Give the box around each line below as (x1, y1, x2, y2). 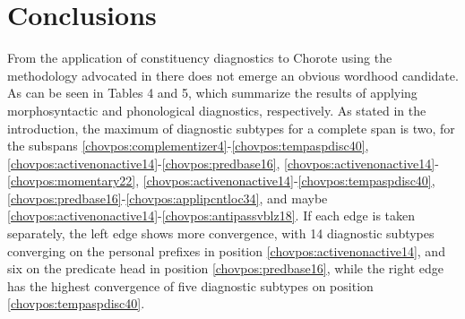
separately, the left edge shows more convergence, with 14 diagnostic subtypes (7, 224, 435, 243)
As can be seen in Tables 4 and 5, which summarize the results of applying (7, 83, 418, 102)
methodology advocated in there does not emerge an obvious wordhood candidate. (7, 65, 459, 84)
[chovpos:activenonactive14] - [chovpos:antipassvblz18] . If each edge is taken (7, 206, 416, 225)
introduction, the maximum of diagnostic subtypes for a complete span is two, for (7, 118, 455, 137)
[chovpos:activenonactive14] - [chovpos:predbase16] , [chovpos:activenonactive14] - (7, 153, 439, 172)
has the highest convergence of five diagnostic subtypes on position (7, 276, 374, 295)
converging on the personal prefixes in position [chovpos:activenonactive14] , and (7, 241, 445, 260)
